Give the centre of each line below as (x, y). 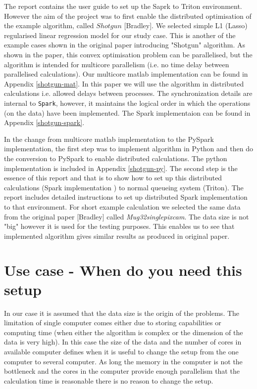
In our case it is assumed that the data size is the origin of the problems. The (122, 313)
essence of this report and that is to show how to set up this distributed (113, 178)
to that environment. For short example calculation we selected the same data (122, 206)
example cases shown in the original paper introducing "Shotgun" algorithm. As (125, 45)
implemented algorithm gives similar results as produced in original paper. (117, 236)
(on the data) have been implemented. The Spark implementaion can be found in (127, 112)
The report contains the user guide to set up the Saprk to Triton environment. (123, 6)
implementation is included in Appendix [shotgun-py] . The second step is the (121, 168)
